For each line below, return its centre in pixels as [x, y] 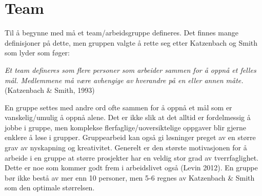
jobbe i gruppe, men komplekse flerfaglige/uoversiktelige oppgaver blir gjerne [125, 127]
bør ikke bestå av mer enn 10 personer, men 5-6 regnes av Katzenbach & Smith [130, 177]
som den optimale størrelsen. [50, 188]
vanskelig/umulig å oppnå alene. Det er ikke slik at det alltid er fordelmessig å [128, 117]
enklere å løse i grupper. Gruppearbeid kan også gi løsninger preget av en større [130, 137]
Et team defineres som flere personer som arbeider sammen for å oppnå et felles [130, 70]
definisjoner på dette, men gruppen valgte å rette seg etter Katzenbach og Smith [131, 42]
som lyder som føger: [37, 53]
